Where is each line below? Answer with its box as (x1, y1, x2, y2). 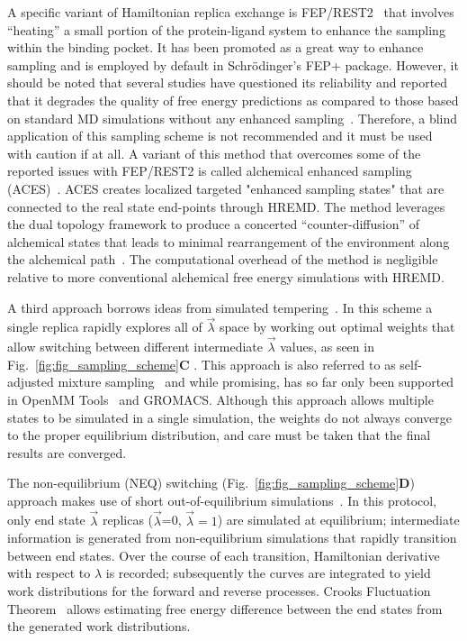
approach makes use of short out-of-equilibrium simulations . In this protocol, (7, 490, 437, 509)
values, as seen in (280, 337, 374, 356)
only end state (7, 510, 85, 529)
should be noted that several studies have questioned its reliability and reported (7, 73, 448, 92)
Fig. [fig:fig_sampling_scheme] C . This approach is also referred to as (7, 354, 396, 373)
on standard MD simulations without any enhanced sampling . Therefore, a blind (7, 108, 458, 127)
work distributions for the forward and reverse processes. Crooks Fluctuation (7, 581, 431, 600)
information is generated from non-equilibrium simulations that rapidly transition (7, 528, 457, 547)
